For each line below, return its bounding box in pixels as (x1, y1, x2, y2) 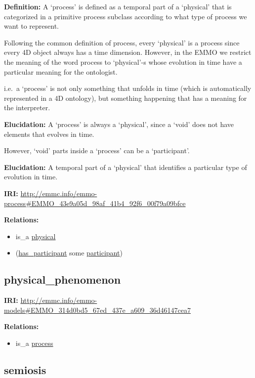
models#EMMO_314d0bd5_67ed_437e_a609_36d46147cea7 (4, 304, 191, 315)
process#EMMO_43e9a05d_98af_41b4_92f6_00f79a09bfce (4, 198, 186, 208)
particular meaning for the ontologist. (4, 66, 118, 77)
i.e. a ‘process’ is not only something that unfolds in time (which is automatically (4, 83, 252, 93)
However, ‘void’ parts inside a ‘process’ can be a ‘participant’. (4, 145, 190, 156)
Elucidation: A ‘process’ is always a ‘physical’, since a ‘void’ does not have (4, 119, 234, 129)
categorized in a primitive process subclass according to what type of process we (4, 11, 247, 21)
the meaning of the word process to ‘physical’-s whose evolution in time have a (4, 56, 242, 67)
